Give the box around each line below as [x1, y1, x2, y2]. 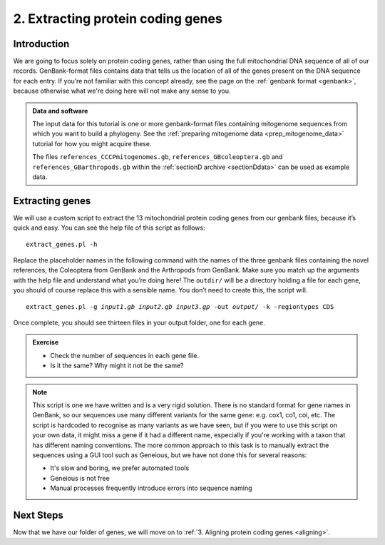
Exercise [32, 338, 59, 347]
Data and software [32, 106, 88, 115]
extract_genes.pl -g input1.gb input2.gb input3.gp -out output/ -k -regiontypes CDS [26, 302, 334, 310]
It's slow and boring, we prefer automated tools [50, 464, 190, 472]
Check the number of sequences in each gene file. [50, 351, 200, 360]
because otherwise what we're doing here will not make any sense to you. [13, 86, 231, 96]
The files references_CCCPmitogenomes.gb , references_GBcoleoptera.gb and [32, 153, 283, 161]
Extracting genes [13, 195, 91, 207]
